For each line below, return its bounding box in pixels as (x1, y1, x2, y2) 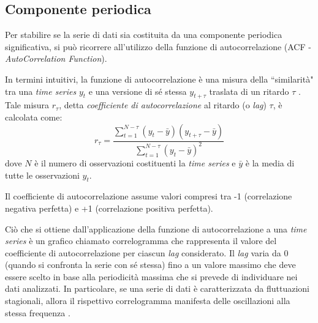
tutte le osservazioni (5, 168, 80, 181)
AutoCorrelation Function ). (5, 52, 107, 65)
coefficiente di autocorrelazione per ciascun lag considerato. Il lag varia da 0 (5, 246, 289, 259)
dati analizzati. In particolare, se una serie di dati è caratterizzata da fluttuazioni (5, 282, 309, 295)
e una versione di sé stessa (88, 84, 187, 97)
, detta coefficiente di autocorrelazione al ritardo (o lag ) (59, 98, 267, 111)
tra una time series (5, 84, 77, 97)
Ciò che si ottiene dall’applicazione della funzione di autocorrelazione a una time (5, 222, 307, 235)
